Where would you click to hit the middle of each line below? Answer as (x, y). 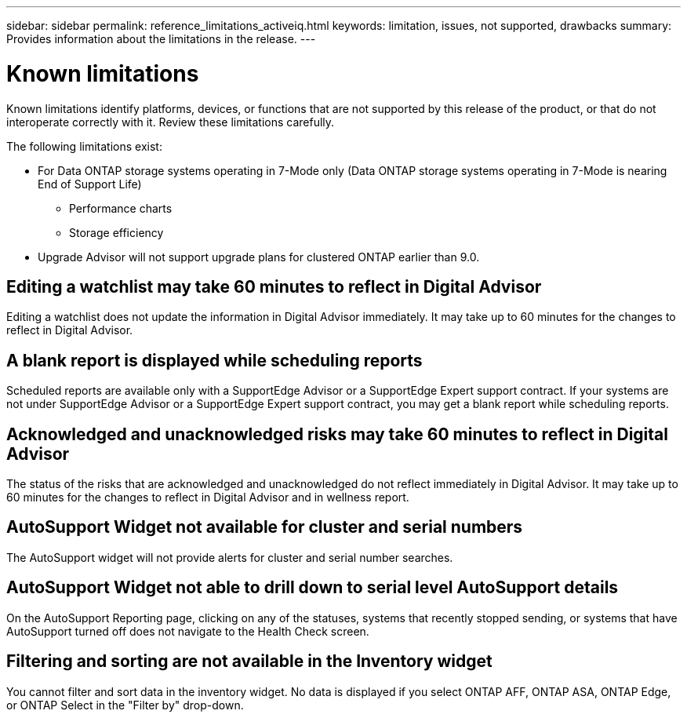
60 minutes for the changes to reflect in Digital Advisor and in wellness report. (208, 497)
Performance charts (121, 208)
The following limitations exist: (84, 146)
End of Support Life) (90, 184)
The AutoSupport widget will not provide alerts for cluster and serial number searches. (230, 557)
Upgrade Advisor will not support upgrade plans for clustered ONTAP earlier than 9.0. (259, 257)
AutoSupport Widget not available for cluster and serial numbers (265, 527)
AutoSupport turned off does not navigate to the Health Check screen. (188, 631)
